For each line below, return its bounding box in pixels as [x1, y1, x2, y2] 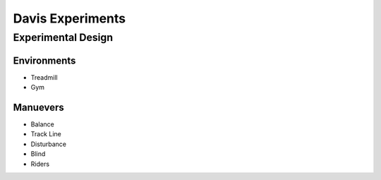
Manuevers [13, 101, 65, 113]
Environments [13, 54, 76, 66]
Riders [30, 160, 49, 168]
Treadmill [30, 73, 58, 81]
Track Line [30, 130, 61, 138]
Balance [30, 120, 54, 128]
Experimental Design [13, 31, 113, 44]
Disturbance [30, 140, 67, 148]
